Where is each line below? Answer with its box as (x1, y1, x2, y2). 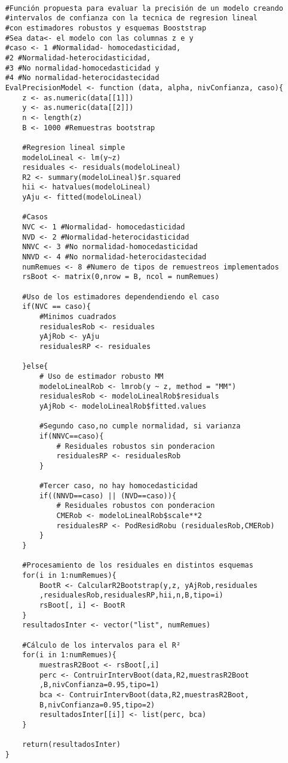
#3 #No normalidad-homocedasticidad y (5, 63, 160, 72)
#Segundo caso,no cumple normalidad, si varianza (39, 422, 241, 431)
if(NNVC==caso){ (39, 431, 104, 440)
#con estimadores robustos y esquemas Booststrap (5, 23, 207, 32)
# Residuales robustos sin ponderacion (56, 442, 215, 451)
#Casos (22, 213, 48, 222)
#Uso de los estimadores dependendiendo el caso (22, 292, 219, 301)
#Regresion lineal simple (22, 143, 125, 152)
